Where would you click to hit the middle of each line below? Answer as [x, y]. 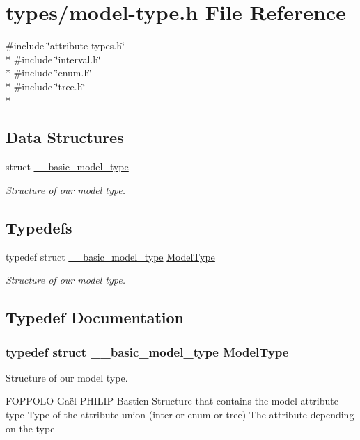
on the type [30, 428]
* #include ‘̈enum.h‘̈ [49, 73]
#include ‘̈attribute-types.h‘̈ [65, 46]
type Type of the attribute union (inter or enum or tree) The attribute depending [180, 415]
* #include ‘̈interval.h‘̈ [53, 59]
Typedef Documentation [95, 317]
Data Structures [65, 137]
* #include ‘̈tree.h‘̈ [46, 86]
